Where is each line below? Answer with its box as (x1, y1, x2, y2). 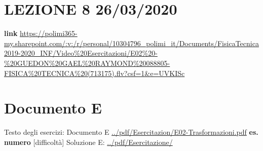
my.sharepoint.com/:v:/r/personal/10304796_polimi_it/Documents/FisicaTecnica (4, 37, 259, 48)
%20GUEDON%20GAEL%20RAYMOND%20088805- (4, 57, 170, 68)
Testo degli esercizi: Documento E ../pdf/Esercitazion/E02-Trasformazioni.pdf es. (4, 127, 258, 137)
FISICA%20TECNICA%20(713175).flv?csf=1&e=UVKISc (4, 67, 185, 78)
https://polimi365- (20, 28, 78, 39)
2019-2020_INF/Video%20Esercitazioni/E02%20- (4, 48, 158, 58)
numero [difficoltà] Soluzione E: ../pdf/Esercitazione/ (4, 136, 173, 147)
